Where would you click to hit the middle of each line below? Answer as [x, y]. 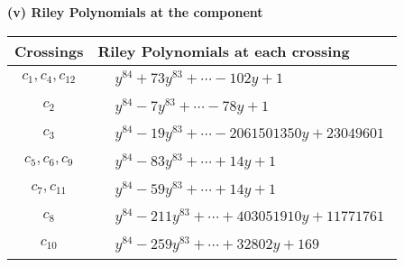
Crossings [49, 51]
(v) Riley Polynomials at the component [135, 12]
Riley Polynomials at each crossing [224, 51]
